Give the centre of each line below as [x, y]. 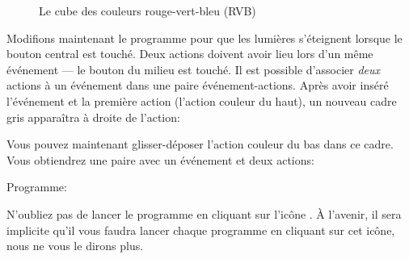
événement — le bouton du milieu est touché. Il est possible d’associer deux [194, 69]
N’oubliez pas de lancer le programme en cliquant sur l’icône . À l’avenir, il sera [204, 213]
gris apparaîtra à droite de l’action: [93, 117]
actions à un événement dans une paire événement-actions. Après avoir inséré [198, 85]
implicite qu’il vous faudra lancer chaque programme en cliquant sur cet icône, [201, 230]
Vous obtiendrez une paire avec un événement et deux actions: [160, 159]
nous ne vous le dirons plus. [75, 246]
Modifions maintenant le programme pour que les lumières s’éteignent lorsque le [204, 38]
